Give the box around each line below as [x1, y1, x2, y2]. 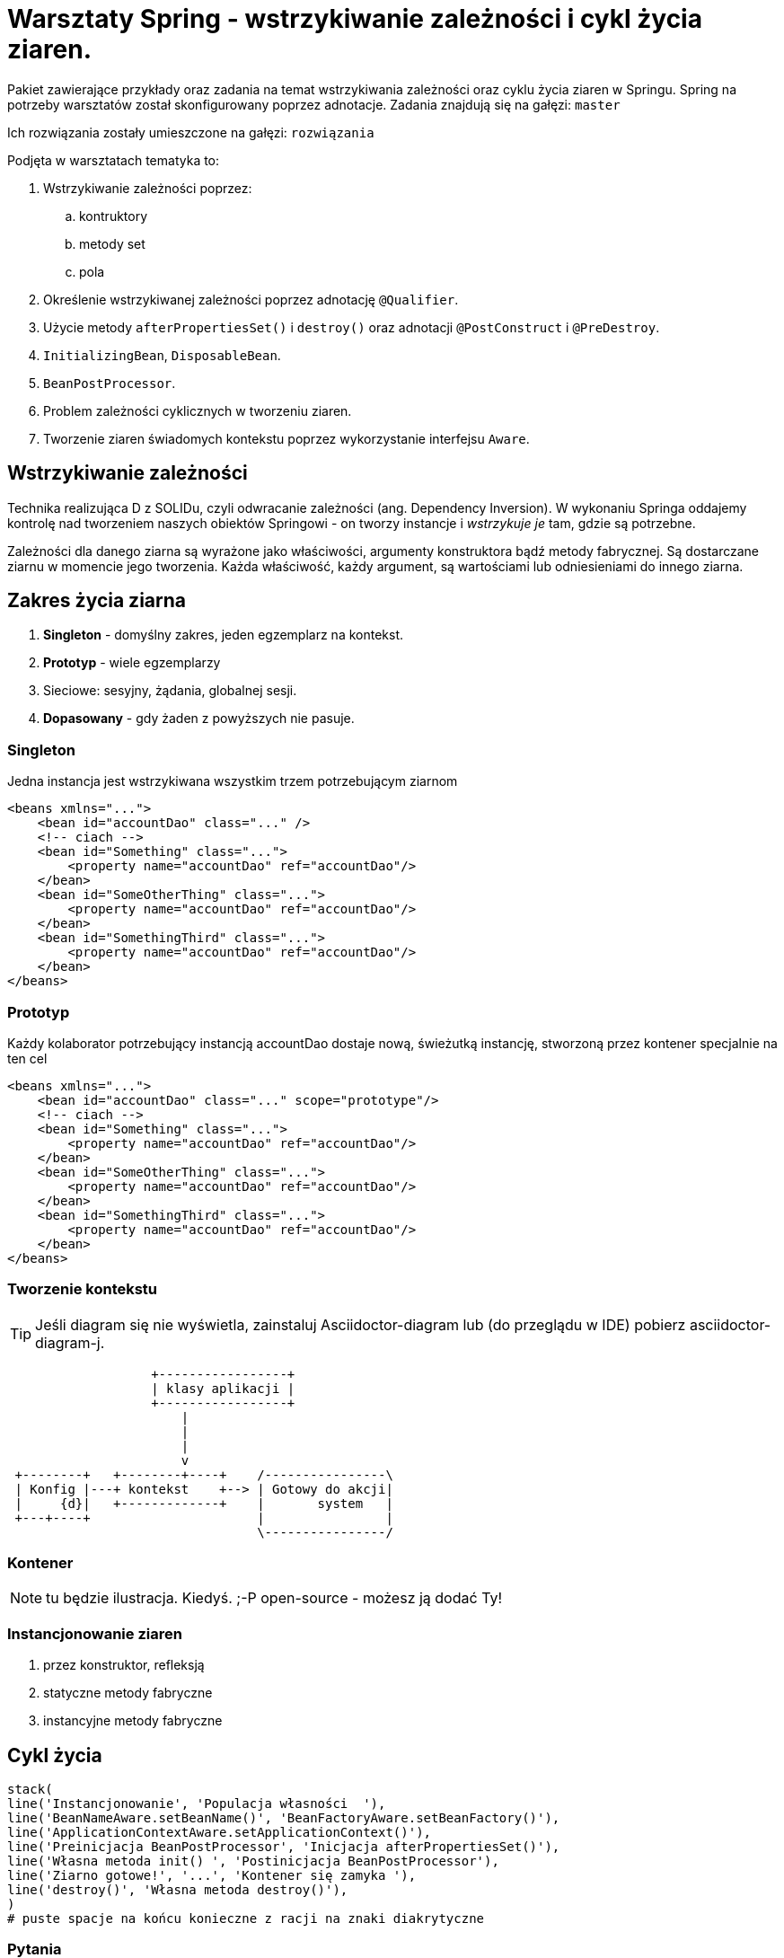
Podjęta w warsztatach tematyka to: [7, 152, 220, 168]
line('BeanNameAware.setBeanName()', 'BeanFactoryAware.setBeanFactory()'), [7, 1811, 560, 1826]
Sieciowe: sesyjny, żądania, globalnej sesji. [43, 683, 297, 699]
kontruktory [79, 207, 148, 224]
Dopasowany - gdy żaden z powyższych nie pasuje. [43, 710, 355, 727]
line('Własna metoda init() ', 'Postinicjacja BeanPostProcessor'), [7, 1854, 499, 1869]
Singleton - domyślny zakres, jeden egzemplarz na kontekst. [43, 627, 404, 643]
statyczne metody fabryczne [43, 1685, 213, 1701]
